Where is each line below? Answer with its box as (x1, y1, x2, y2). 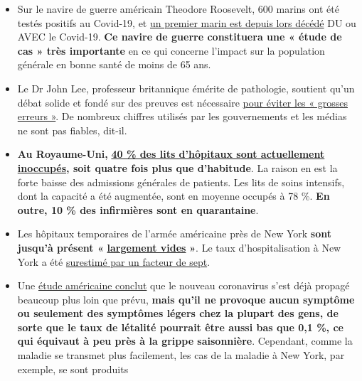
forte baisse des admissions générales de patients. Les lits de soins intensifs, (17, 174, 345, 189)
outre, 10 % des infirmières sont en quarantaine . (17, 202, 259, 217)
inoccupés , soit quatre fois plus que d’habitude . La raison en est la (17, 160, 338, 175)
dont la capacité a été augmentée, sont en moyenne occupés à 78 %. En (17, 188, 330, 203)
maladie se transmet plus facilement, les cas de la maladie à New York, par (17, 348, 345, 363)
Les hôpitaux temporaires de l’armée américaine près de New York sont (17, 226, 332, 241)
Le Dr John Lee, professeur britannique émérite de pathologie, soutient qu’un (17, 80, 355, 95)
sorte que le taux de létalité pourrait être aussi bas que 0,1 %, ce (17, 319, 344, 334)
